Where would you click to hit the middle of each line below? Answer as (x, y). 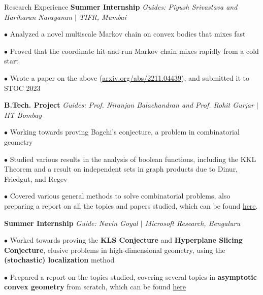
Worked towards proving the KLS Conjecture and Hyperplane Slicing (126, 240)
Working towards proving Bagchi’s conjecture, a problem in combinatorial (125, 132)
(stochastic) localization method (59, 260)
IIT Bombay (23, 114)
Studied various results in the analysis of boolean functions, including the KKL (133, 159)
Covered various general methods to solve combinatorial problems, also (120, 196)
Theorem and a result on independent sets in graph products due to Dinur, (121, 169)
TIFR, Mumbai (103, 17)
